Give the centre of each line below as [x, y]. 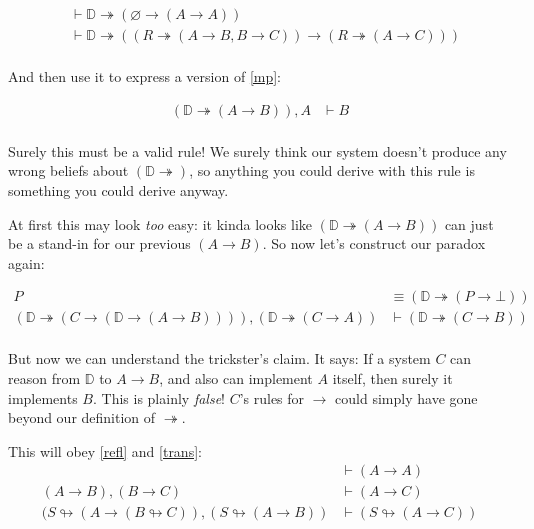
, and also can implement [236, 378]
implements [43, 397]
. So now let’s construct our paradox [374, 243]
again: [26, 262]
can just [469, 223]
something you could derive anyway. [118, 189]
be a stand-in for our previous [99, 243]
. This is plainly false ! [158, 397]
